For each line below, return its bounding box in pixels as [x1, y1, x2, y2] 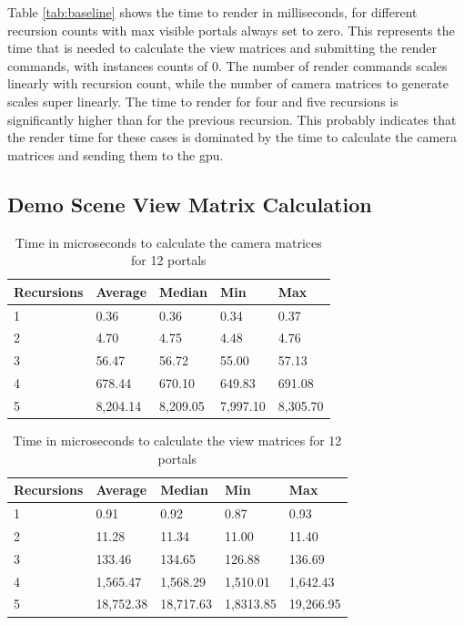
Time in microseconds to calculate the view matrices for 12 [13, 431, 342, 450]
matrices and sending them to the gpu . [7, 145, 224, 164]
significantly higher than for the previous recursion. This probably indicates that [7, 109, 457, 128]
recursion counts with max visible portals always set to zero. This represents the [7, 20, 455, 39]
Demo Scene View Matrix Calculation [7, 190, 372, 218]
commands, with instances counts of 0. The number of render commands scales [7, 56, 448, 75]
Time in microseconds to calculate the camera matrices [15, 232, 322, 251]
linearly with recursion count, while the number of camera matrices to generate [7, 74, 449, 93]
